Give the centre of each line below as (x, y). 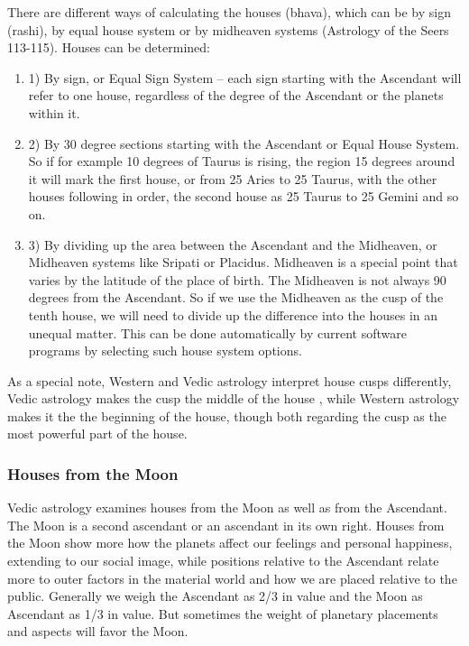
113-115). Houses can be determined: (109, 47)
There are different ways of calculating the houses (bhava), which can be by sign (229, 12)
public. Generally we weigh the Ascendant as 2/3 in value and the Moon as (215, 596)
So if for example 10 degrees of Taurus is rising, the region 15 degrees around (242, 161)
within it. (54, 112)
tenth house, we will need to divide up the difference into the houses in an (233, 314)
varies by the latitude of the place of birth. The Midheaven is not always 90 (237, 279)
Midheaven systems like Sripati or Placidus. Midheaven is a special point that (243, 262)
